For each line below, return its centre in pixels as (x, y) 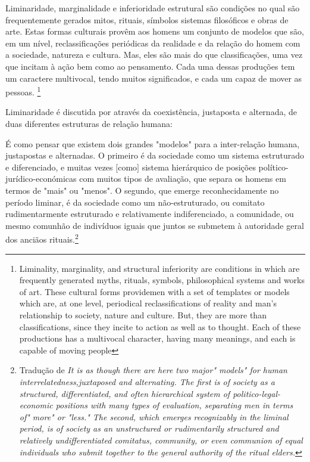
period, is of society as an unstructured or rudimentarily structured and (149, 428)
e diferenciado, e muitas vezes (59, 167)
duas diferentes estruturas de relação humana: (89, 123)
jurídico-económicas (41, 179)
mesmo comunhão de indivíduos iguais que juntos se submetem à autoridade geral (155, 225)
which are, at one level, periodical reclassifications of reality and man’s (148, 303)
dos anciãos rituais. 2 (42, 238)
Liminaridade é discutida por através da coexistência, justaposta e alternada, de (151, 112)
